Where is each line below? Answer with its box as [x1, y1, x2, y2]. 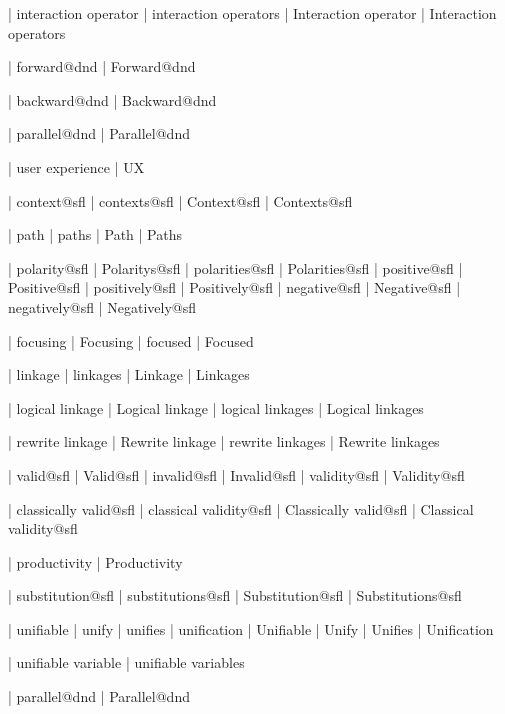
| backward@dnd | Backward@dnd [8, 89, 217, 110]
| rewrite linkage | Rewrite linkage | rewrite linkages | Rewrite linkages [8, 431, 440, 452]
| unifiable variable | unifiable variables [8, 652, 245, 673]
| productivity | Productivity [8, 551, 183, 572]
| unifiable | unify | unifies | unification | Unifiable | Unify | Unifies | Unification [8, 618, 494, 639]
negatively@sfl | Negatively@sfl [8, 296, 196, 317]
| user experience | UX [8, 156, 145, 177]
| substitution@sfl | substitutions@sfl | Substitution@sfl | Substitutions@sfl [8, 585, 462, 606]
